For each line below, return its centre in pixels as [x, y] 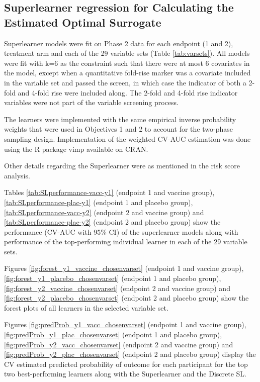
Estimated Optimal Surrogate [83, 22]
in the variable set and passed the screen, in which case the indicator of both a [125, 82]
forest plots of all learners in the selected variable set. [86, 307]
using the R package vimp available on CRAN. [76, 149]
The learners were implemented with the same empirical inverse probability [120, 119]
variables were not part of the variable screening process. [92, 102]
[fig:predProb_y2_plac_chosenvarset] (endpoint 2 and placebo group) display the [130, 354]
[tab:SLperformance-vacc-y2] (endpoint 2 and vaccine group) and [104, 212]
